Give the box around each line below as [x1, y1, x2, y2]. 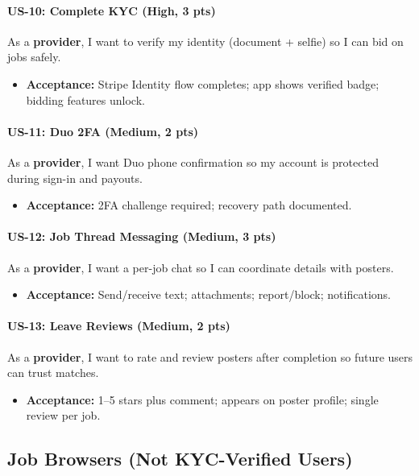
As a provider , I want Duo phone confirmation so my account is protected [7, 153, 379, 170]
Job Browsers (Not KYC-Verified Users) [7, 446, 353, 471]
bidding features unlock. [26, 91, 145, 108]
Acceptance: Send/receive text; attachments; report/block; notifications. [26, 286, 391, 303]
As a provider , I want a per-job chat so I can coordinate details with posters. [7, 259, 394, 275]
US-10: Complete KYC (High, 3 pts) [7, 2, 216, 19]
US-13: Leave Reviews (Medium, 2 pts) [7, 317, 230, 334]
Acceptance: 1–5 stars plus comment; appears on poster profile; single [26, 391, 379, 408]
